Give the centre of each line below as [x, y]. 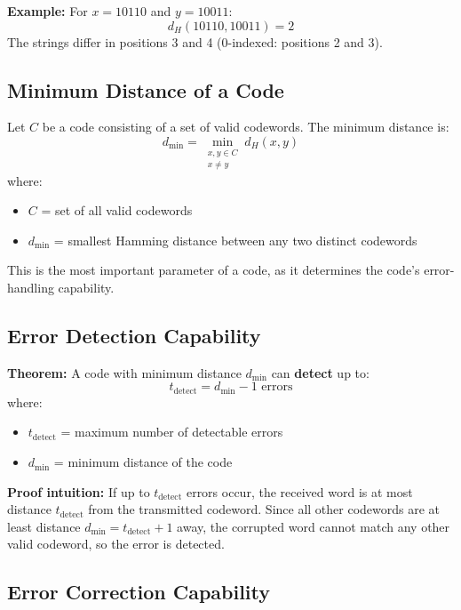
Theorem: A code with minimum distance [124, 372]
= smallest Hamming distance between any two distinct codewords [235, 240]
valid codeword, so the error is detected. [116, 544]
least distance [44, 526]
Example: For [48, 11]
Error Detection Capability [134, 335]
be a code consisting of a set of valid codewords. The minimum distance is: [246, 127]
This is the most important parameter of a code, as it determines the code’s [214, 270]
